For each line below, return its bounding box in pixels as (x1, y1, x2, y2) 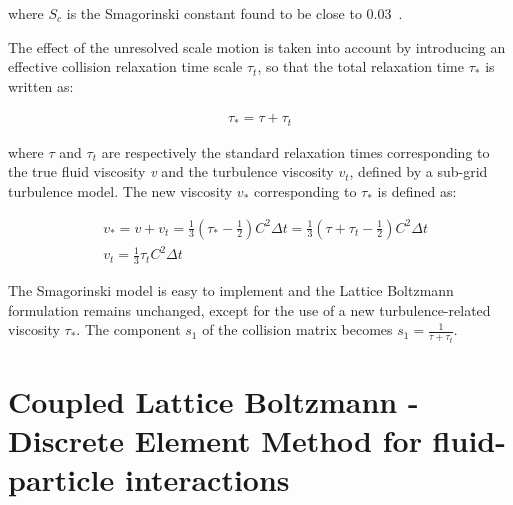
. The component (76, 319, 181, 340)
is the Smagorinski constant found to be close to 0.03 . (66, 3, 403, 23)
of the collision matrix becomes (202, 319, 393, 340)
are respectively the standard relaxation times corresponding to (101, 141, 490, 162)
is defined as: (377, 181, 457, 202)
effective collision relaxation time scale (8, 56, 243, 77)
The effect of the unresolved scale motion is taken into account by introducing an (8, 36, 506, 57)
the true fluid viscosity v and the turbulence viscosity (8, 161, 334, 182)
